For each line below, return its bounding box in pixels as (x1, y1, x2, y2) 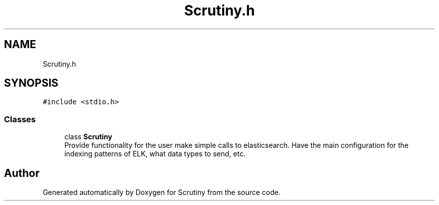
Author (4, 166, 40, 179)
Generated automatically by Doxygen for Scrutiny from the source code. (43, 188, 281, 197)
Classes (4, 114, 36, 124)
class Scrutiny (64, 132, 113, 141)
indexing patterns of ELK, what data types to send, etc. (64, 149, 246, 158)
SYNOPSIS (4, 77, 59, 90)
